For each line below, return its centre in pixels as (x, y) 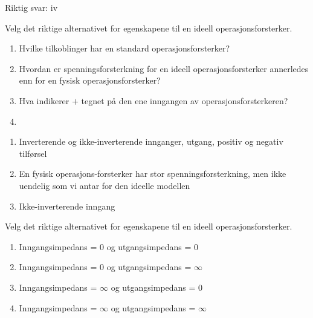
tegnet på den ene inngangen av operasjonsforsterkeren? (185, 100)
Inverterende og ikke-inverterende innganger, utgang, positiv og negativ (151, 141)
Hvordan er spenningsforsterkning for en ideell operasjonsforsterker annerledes (164, 68)
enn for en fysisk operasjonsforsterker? (90, 80)
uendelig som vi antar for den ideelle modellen (105, 185)
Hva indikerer (44, 100)
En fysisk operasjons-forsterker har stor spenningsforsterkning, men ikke (153, 174)
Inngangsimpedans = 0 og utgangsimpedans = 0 (109, 246)
